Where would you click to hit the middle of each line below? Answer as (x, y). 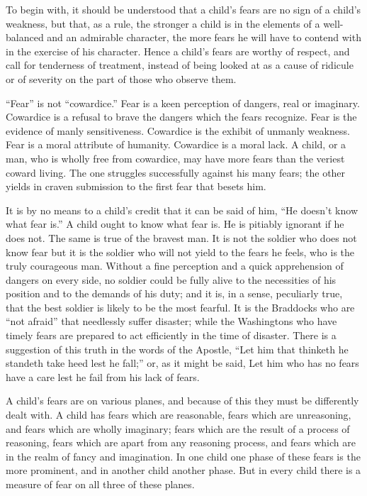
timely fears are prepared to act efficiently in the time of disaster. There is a (171, 335)
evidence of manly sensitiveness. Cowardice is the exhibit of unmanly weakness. (178, 130)
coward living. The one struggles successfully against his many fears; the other (176, 172)
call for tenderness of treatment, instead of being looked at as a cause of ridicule (180, 65)
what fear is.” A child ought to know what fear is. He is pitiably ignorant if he (175, 224)
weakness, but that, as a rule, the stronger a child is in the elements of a (163, 23)
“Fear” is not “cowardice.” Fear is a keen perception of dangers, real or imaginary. (183, 103)
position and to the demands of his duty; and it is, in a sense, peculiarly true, (174, 293)
